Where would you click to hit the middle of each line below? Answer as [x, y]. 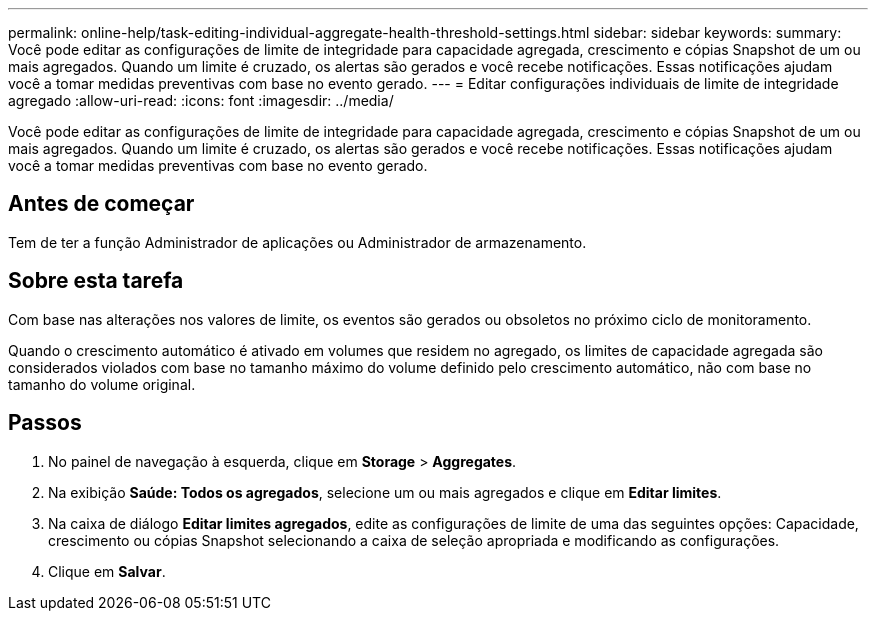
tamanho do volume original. [102, 384]
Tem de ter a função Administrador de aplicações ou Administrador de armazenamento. [297, 242]
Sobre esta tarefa [96, 281]
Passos [45, 423]
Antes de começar [101, 204]
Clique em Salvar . [107, 571]
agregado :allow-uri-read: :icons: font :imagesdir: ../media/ [201, 100]
